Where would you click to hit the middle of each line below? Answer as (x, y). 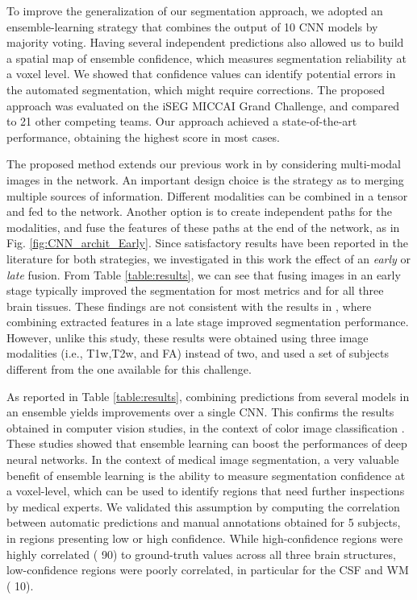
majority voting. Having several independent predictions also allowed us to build (205, 42)
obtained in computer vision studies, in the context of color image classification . (206, 427)
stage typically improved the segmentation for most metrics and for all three (195, 290)
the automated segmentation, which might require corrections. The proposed (196, 89)
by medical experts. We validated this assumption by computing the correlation (203, 506)
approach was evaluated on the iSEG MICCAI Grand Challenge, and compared (203, 105)
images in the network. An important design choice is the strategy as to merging (205, 179)
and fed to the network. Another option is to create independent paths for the (199, 211)
